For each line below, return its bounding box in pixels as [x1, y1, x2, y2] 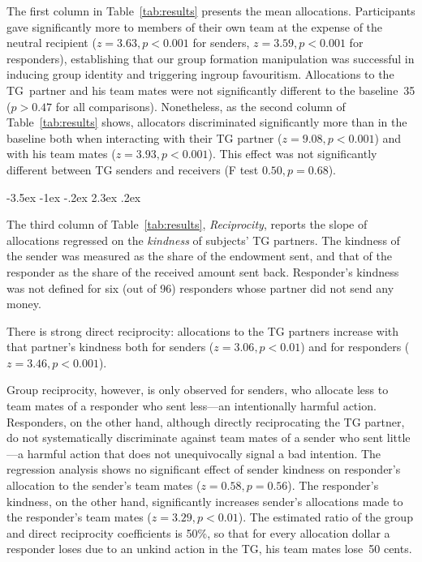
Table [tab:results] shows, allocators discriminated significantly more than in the [6, 114, 407, 131]
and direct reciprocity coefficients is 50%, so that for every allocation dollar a [6, 524, 390, 541]
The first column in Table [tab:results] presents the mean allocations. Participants [6, 2, 416, 19]
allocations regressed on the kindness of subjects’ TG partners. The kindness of [6, 231, 400, 248]
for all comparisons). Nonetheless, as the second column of [55, 97, 346, 114]
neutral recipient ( [6, 34, 97, 51]
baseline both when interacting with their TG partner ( [6, 129, 282, 146]
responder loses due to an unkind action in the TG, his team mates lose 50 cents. [6, 540, 412, 557]
